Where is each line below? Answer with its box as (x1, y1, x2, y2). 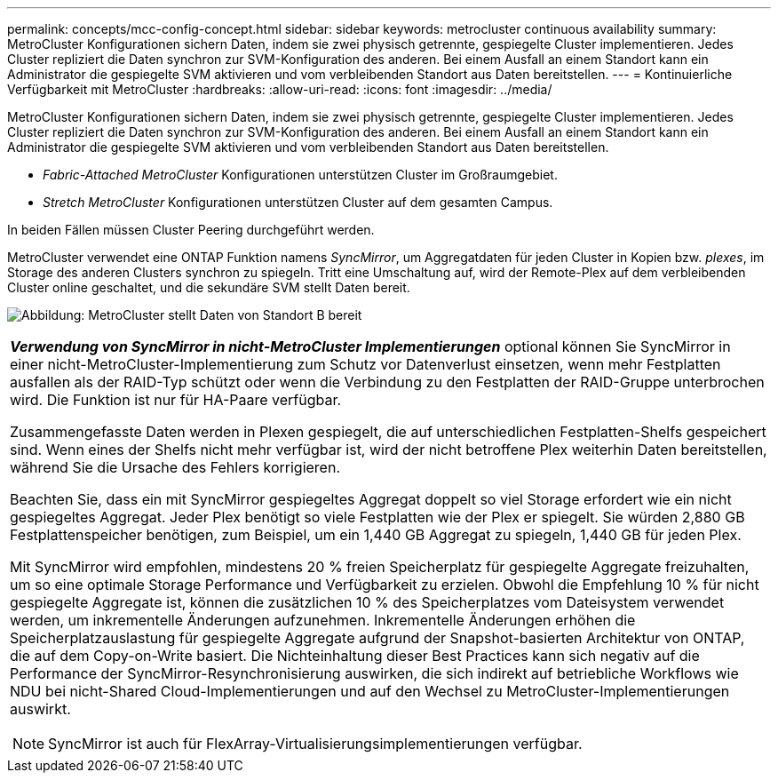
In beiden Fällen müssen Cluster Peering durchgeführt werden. (7, 222, 375, 237)
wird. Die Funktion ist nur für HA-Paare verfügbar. (10, 391, 342, 409)
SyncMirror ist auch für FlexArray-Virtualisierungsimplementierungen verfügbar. (48, 735, 583, 752)
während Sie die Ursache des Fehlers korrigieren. (10, 458, 340, 476)
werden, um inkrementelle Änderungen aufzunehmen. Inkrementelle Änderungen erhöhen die (10, 611, 636, 629)
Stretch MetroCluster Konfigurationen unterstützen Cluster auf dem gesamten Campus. (43, 195, 553, 210)
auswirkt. (10, 700, 71, 718)
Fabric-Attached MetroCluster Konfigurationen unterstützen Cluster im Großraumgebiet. (43, 167, 558, 182)
